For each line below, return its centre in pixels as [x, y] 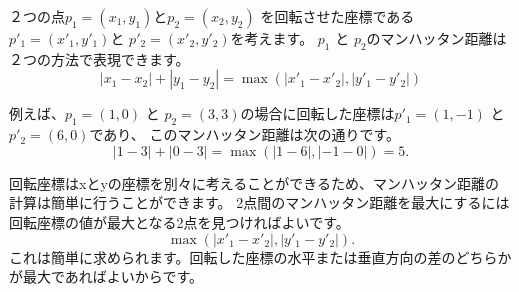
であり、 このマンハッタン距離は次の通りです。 [245, 134]
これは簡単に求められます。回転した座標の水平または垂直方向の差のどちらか [260, 256]
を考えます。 [272, 38]
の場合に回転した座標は [317, 113]
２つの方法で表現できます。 [99, 58]
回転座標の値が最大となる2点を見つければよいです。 [179, 221]
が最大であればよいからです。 [106, 276]
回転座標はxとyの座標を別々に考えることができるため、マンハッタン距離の [254, 182]
